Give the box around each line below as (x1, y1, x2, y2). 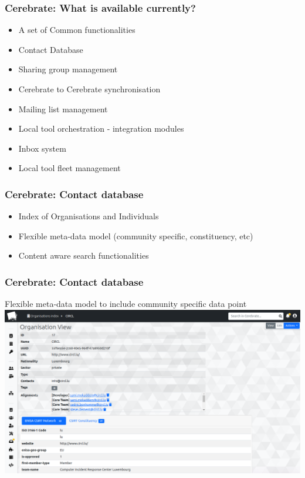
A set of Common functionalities (18, 24, 135, 36)
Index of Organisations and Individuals (18, 210, 159, 222)
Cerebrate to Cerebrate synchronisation (18, 83, 161, 95)
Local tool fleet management (18, 162, 121, 174)
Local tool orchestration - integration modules (18, 122, 184, 135)
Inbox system (18, 142, 66, 154)
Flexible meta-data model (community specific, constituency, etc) (18, 229, 253, 242)
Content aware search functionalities (18, 249, 149, 262)
